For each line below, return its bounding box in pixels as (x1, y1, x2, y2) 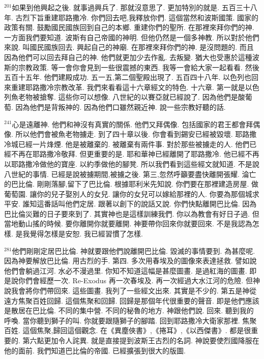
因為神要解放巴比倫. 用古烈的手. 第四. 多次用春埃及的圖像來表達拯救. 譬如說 (4, 255, 257, 266)
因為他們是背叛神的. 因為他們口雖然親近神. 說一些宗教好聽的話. (15, 101, 226, 112)
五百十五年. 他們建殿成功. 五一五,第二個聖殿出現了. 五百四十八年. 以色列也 (4, 72, 252, 82)
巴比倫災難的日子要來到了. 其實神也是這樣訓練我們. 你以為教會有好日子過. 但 (4, 208, 259, 219)
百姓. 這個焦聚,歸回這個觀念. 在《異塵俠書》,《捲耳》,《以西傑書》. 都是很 (4, 325, 251, 336)
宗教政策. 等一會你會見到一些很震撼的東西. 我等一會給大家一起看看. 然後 (18, 62, 259, 72)
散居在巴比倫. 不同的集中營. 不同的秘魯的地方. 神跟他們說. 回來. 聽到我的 (11, 305, 254, 316)
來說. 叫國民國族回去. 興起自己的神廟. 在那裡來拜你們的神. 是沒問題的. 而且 (4, 42, 254, 52)
